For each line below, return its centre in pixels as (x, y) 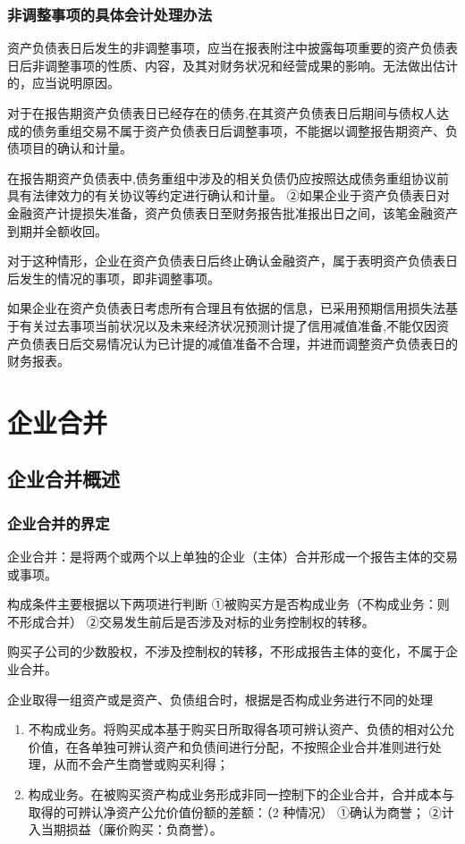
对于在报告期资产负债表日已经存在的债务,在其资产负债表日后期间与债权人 (222, 113)
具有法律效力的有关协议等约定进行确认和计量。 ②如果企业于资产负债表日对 (228, 195)
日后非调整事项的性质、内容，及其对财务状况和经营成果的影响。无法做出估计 (232, 65)
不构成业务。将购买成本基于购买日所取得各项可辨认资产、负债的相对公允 (241, 729)
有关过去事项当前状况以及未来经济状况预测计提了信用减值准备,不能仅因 (228, 325)
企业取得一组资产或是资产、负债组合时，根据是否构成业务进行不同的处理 (220, 699)
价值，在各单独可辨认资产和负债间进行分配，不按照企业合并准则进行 (228, 746)
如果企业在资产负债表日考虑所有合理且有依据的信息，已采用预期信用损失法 (226, 308)
